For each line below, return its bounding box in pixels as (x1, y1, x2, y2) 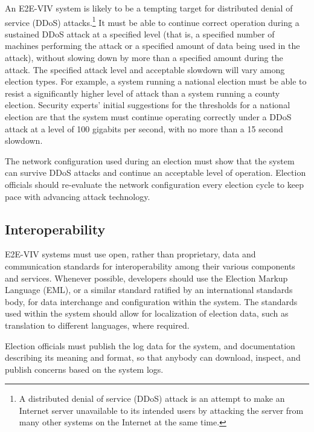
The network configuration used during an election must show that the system (5, 154, 295, 167)
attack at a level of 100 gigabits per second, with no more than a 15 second (5, 122, 283, 135)
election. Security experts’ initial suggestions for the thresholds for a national (5, 98, 290, 111)
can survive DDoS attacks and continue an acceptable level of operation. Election (5, 166, 306, 179)
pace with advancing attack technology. (5, 190, 150, 202)
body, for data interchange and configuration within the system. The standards (5, 295, 298, 308)
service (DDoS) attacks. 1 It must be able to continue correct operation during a (5, 14, 300, 28)
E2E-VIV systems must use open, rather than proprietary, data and (5, 248, 256, 260)
